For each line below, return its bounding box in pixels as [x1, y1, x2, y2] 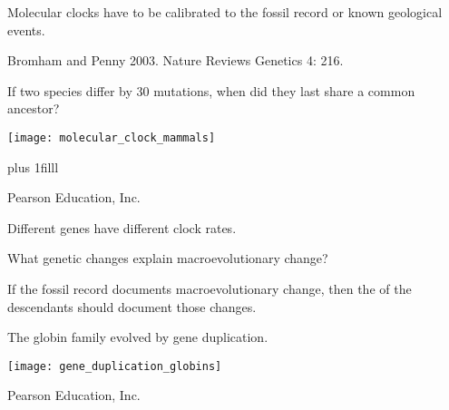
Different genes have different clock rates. [7, 218, 237, 237]
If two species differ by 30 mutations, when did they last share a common [7, 81, 415, 100]
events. [7, 20, 45, 39]
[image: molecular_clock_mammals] [7, 131, 216, 144]
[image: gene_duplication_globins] [7, 359, 222, 373]
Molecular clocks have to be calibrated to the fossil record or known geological [7, 3, 443, 21]
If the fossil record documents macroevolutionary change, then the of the [7, 279, 412, 298]
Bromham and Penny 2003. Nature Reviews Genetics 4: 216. [7, 51, 344, 70]
